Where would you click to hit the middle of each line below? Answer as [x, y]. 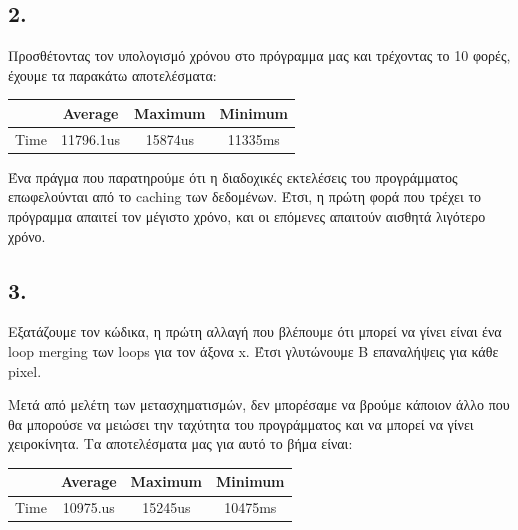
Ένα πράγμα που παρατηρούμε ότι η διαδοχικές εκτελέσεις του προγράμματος [233, 176]
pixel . [25, 370]
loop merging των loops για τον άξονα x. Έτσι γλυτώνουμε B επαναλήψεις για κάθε [253, 351]
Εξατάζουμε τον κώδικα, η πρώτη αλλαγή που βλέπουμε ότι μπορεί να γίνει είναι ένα [255, 331]
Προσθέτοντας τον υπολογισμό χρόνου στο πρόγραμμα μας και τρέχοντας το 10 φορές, [259, 55]
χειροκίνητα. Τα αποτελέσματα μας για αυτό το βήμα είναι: [180, 443]
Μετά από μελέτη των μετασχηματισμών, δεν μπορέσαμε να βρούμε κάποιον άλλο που [259, 404]
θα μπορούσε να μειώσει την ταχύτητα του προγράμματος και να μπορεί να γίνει [241, 423]
